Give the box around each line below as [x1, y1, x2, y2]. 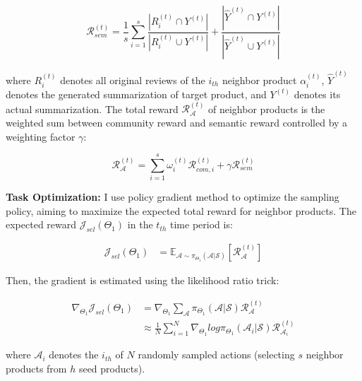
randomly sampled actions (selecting [138, 347, 295, 362]
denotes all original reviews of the [60, 72, 205, 87]
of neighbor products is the [208, 101, 325, 116]
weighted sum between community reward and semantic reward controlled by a [6, 115, 348, 129]
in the [127, 217, 153, 232]
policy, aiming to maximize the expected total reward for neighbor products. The [6, 203, 356, 218]
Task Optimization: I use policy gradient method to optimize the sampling [6, 189, 339, 204]
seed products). [78, 361, 145, 376]
